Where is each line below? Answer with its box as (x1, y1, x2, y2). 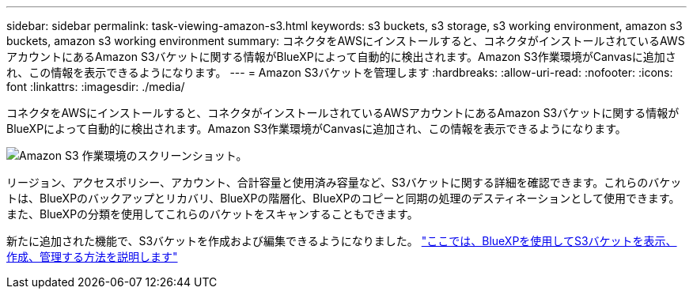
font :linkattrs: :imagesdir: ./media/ (6, 80, 185, 93)
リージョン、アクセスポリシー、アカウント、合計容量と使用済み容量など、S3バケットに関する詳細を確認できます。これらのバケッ (6, 176, 682, 189)
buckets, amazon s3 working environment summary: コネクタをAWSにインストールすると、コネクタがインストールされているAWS (6, 34, 685, 47)
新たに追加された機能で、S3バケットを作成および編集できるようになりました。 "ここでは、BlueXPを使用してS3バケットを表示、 (6, 234, 677, 248)
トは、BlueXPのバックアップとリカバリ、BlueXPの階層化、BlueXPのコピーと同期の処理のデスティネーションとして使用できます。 (6, 191, 680, 205)
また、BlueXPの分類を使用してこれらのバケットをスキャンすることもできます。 (6, 207, 418, 221)
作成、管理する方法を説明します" (6, 250, 178, 263)
